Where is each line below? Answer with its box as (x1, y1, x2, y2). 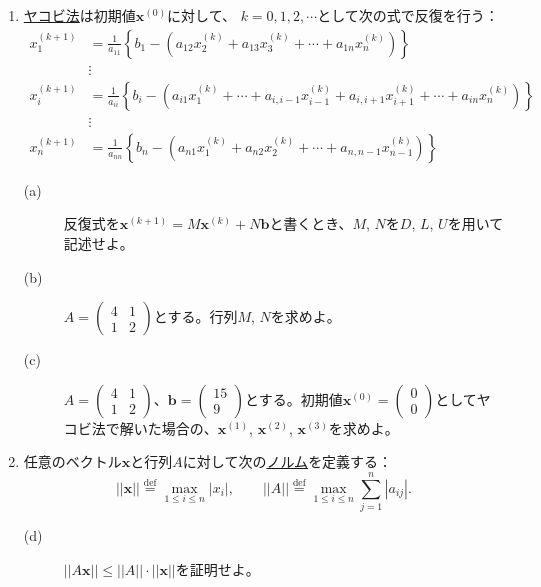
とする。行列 (153, 306, 238, 327)
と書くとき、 (269, 213, 353, 234)
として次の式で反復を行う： (317, 5, 499, 25)
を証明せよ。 (175, 558, 260, 579)
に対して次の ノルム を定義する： (182, 451, 393, 472)
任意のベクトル (23, 451, 122, 472)
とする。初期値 (245, 388, 343, 409)
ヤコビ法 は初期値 (23, 5, 136, 25)
